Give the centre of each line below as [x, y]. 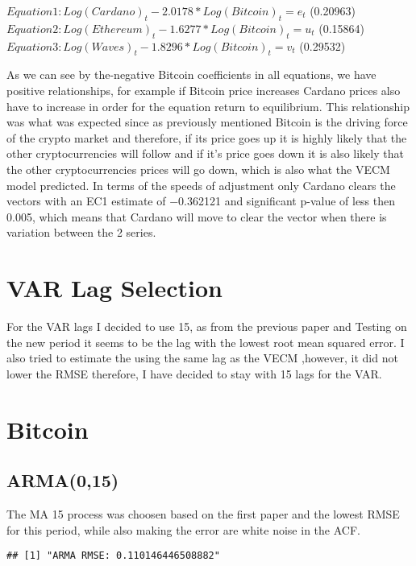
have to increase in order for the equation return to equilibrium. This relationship [208, 106]
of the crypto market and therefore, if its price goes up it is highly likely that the [207, 137]
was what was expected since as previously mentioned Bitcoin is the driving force [207, 122]
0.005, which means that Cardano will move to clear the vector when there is [197, 216]
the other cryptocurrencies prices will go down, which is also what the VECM [198, 169]
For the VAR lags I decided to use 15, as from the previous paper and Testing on [207, 326]
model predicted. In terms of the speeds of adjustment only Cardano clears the [201, 185]
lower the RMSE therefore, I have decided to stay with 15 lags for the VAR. [194, 373]
